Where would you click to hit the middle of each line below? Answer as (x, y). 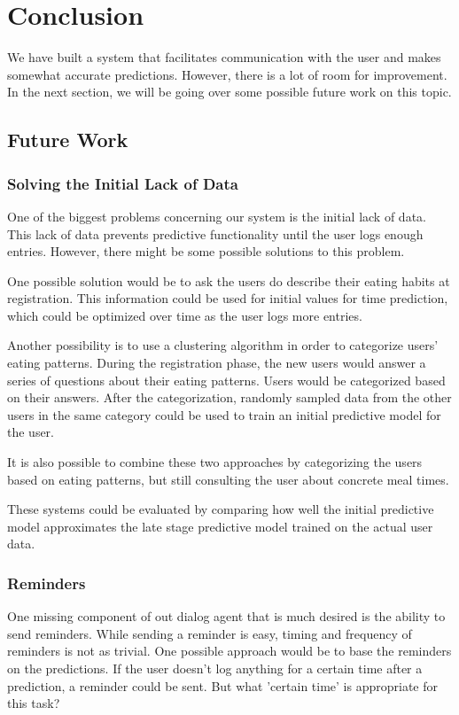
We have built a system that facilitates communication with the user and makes (224, 57)
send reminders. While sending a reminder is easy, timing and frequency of (210, 633)
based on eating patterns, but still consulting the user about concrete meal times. (228, 479)
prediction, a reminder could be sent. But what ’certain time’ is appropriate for (222, 685)
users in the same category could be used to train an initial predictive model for (224, 414)
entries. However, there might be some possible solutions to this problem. (206, 251)
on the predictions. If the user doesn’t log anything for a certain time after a (215, 668)
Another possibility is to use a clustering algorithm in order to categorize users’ (223, 345)
